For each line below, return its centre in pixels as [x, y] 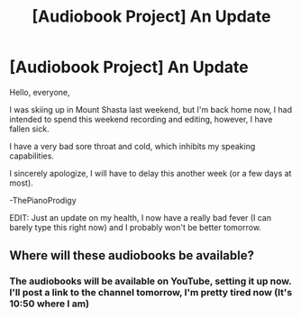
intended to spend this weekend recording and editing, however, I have [141, 119]
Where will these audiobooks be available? [132, 255]
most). [21, 183]
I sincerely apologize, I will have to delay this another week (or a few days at [150, 173]
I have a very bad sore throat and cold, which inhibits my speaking [132, 146]
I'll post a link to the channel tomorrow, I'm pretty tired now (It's [151, 293]
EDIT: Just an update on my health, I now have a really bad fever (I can [141, 217]
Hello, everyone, [40, 92]
